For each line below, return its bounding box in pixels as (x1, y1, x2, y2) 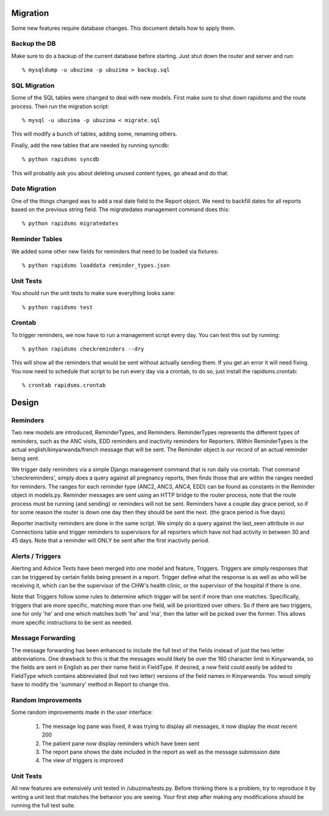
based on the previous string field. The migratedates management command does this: (11, 206, 230, 213)
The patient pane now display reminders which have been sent (41, 740, 200, 747)
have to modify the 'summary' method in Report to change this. (11, 681, 170, 688)
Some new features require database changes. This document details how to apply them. (11, 24, 236, 32)
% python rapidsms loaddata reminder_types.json (22, 261, 170, 269)
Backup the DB (11, 40, 56, 48)
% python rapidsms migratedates (22, 220, 119, 227)
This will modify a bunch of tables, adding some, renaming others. (11, 130, 178, 137)
